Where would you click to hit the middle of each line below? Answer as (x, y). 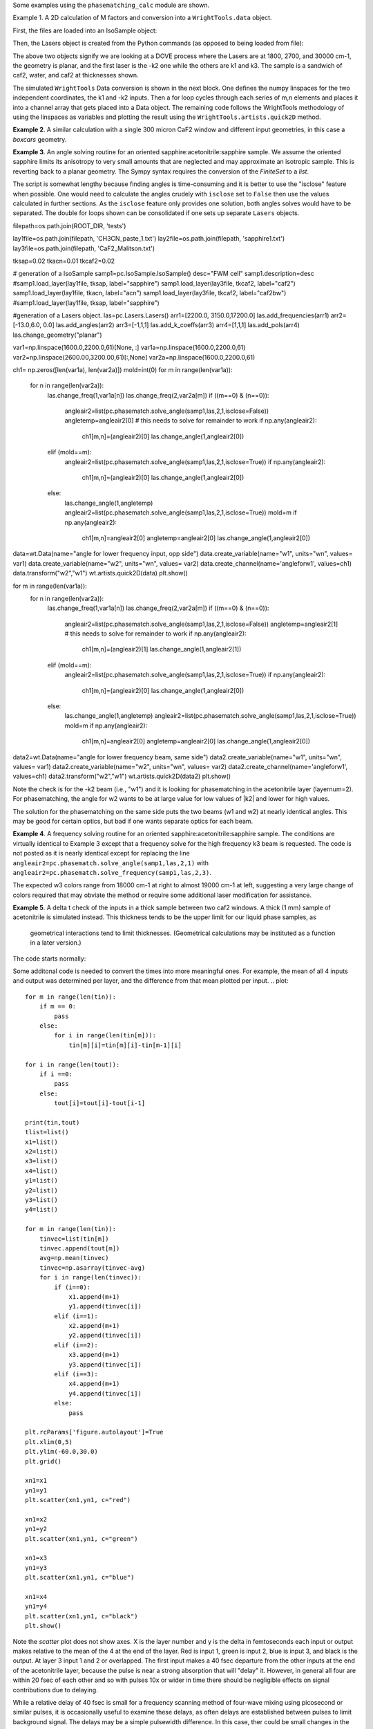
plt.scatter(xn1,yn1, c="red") (78, 1500)
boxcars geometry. (40, 139)
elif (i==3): (76, 1374)
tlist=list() (47, 1132)
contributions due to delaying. (55, 1690)
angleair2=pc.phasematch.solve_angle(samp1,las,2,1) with (111, 863)
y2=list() (41, 1190)
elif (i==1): (76, 1316)
